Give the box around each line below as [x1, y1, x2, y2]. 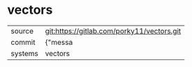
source [10, 26, 34, 36]
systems [10, 48, 38, 58]
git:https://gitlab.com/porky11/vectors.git [45, 26, 182, 36]
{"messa [45, 37, 73, 47]
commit [10, 37, 36, 47]
